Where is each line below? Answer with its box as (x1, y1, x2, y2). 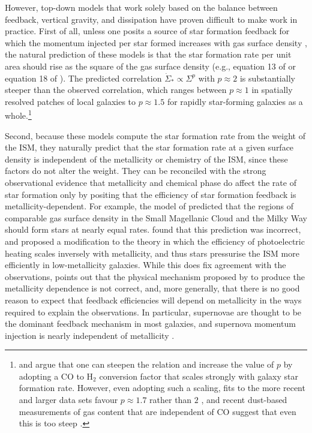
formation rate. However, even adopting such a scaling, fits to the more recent (19, 381, 305, 394)
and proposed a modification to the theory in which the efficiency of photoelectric (5, 234, 305, 247)
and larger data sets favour (19, 393, 118, 406)
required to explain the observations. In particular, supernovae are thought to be (5, 305, 302, 318)
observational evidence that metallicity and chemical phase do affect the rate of (5, 176, 296, 188)
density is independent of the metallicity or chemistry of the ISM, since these (5, 152, 288, 165)
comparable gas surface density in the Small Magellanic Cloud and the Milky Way (5, 211, 307, 224)
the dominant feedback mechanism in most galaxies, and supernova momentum (5, 317, 296, 330)
